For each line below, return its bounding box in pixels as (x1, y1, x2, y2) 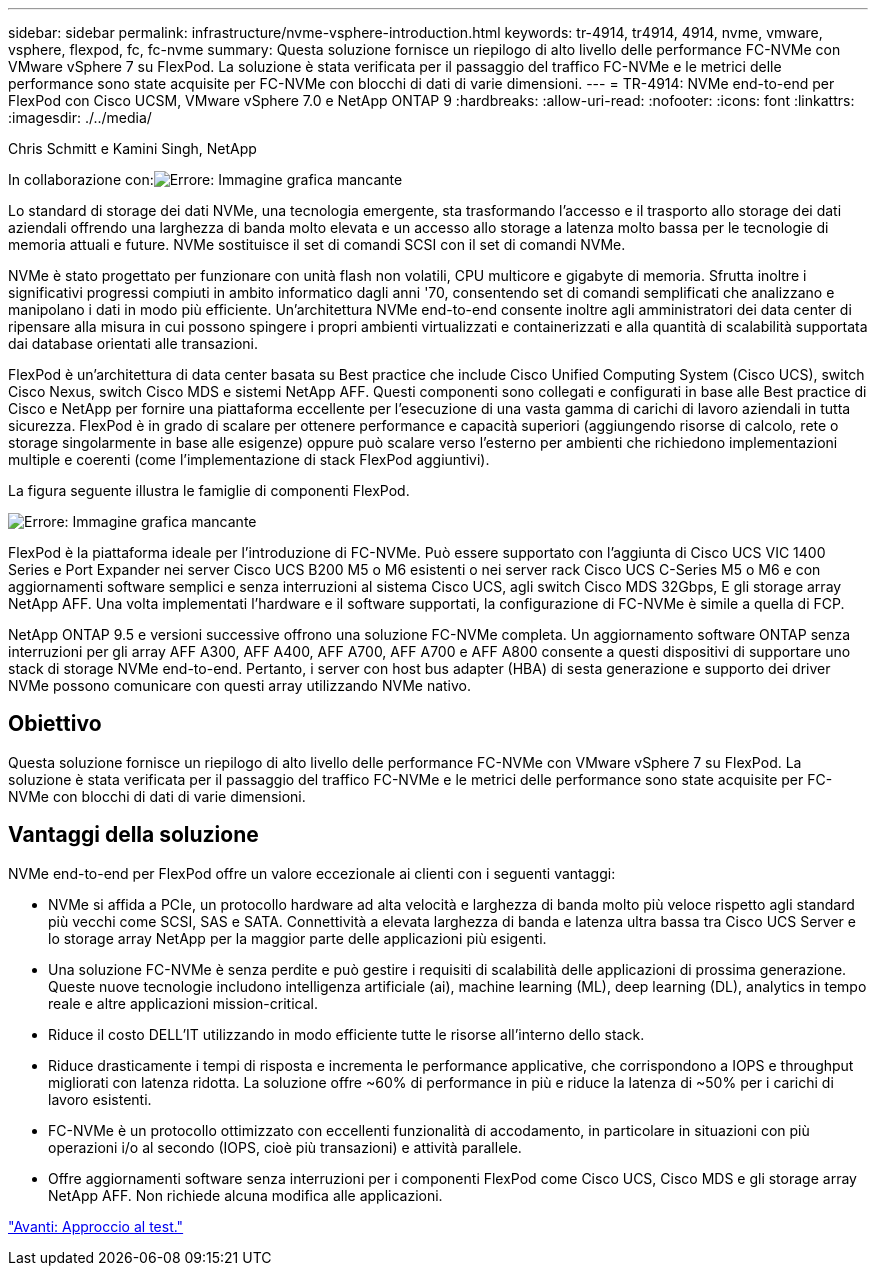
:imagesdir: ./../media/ (8, 109, 152, 126)
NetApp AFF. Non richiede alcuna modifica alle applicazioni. (48, 1186, 443, 1204)
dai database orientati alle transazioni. (8, 335, 258, 352)
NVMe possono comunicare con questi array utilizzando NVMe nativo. (8, 677, 472, 694)
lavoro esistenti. (48, 1090, 152, 1108)
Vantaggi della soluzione (8, 822, 259, 848)
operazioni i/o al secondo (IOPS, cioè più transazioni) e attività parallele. (48, 1138, 522, 1156)
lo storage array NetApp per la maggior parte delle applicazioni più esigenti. (48, 929, 547, 947)
